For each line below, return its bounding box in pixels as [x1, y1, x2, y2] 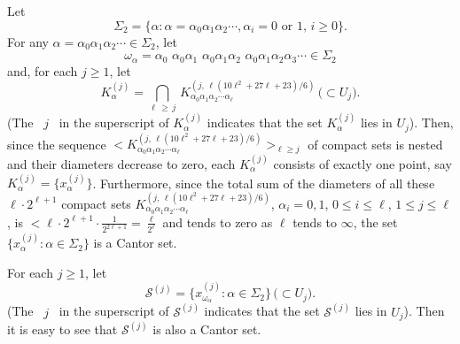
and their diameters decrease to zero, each [7, 155, 236, 172]
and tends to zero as [162, 212, 273, 231]
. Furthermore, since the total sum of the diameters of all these [92, 173, 435, 192]
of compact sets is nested [308, 134, 443, 153]
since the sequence [7, 134, 106, 153]
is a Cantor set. [93, 233, 177, 252]
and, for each [7, 61, 78, 80]
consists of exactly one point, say [273, 155, 452, 172]
